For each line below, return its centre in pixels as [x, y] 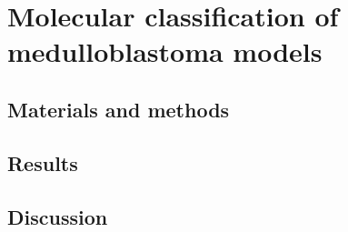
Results [43, 162]
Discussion [58, 216]
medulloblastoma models [165, 51]
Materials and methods [119, 109]
